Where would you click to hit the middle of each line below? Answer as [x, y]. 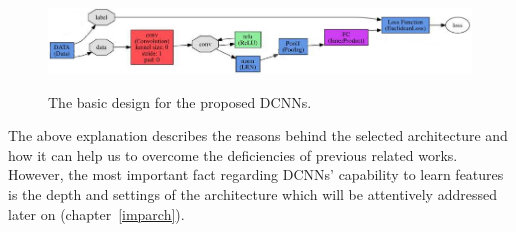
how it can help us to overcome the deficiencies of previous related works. [233, 154]
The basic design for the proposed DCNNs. [180, 101]
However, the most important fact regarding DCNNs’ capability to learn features [256, 174]
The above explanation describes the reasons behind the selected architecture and [258, 135]
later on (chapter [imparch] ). [96, 213]
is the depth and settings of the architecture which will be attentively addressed [252, 194]
